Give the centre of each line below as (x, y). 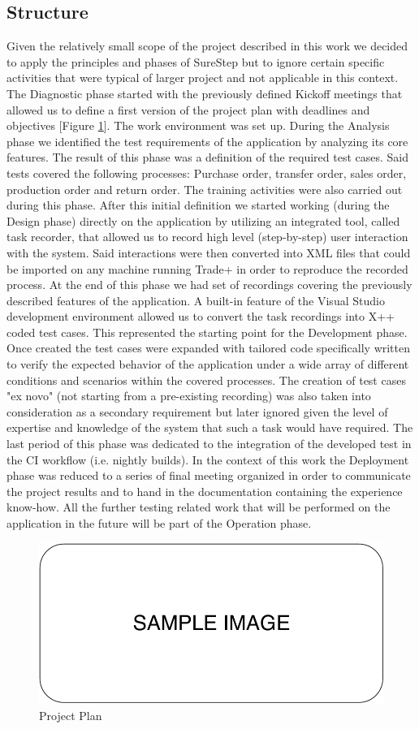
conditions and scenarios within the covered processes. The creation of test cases (206, 380)
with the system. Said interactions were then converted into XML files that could (209, 252)
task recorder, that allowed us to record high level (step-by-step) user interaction (207, 237)
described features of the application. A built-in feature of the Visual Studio (196, 300)
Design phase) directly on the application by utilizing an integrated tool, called (203, 220)
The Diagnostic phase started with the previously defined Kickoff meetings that (205, 93)
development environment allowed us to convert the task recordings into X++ (201, 316)
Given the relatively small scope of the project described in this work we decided (207, 46)
